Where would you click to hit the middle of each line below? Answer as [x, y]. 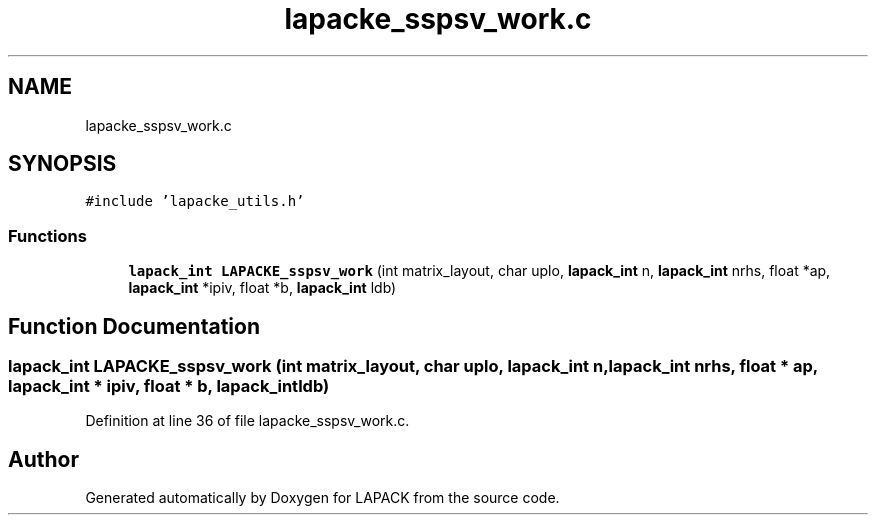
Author [43, 459]
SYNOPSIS [62, 164]
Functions [47, 235]
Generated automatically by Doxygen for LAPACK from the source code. [322, 498]
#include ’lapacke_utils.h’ [195, 201]
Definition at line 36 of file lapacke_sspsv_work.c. [247, 421]
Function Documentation [134, 326]
